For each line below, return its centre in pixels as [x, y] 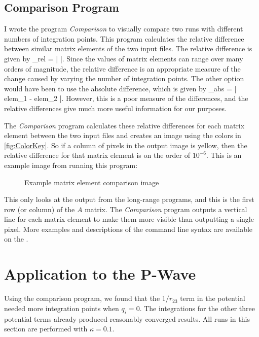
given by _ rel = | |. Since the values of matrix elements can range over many [124, 58]
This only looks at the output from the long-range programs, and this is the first [129, 199]
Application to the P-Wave [100, 274]
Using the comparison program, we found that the [82, 298]
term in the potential [213, 298]
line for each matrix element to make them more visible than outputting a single [129, 219]
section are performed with [46, 329]
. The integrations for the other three [197, 308]
